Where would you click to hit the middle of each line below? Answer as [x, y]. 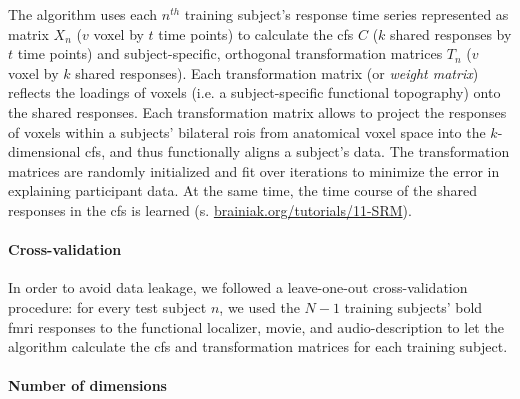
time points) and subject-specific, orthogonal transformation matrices [230, 53]
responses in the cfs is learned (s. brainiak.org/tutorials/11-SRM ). [210, 209]
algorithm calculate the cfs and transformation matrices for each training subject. [258, 346]
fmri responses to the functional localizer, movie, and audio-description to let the [256, 326]
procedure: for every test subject [107, 306]
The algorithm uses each [83, 14]
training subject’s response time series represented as [346, 14]
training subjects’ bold [413, 306]
